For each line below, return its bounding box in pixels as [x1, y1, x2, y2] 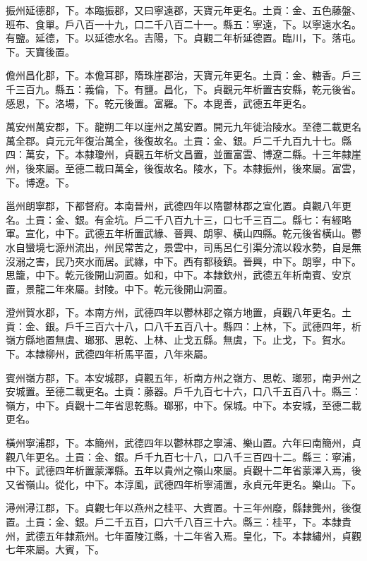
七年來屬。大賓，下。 [6, 542, 104, 557]
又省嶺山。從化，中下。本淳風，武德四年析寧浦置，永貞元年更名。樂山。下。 [6, 476, 361, 491]
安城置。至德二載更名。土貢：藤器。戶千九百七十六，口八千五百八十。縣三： [6, 384, 361, 399]
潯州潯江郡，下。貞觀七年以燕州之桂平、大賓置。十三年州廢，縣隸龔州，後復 [6, 500, 361, 515]
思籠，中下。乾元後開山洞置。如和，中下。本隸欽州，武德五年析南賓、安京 [6, 267, 351, 282]
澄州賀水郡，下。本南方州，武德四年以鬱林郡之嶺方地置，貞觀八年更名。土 [6, 305, 351, 320]
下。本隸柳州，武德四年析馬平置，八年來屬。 [6, 346, 213, 361]
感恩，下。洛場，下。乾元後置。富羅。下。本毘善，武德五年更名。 [6, 95, 312, 110]
